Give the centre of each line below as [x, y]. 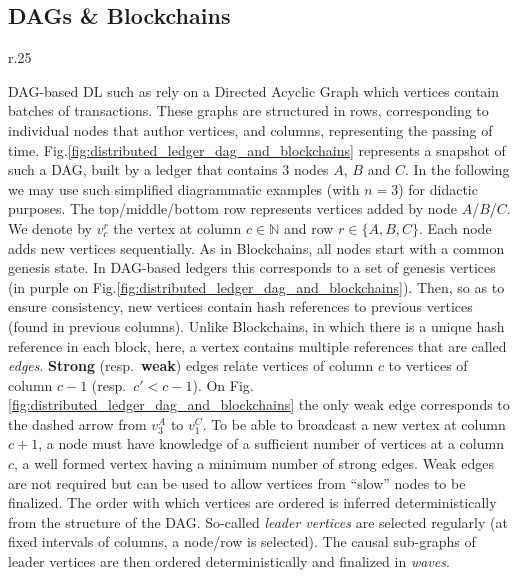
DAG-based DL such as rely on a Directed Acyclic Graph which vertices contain [254, 90]
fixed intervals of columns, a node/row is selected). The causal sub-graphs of [242, 541]
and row [308, 227]
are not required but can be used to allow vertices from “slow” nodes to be [237, 482]
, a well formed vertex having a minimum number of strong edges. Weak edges [254, 463]
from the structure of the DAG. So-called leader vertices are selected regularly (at [258, 521]
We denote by [50, 227]
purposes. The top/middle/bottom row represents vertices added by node [232, 208]
